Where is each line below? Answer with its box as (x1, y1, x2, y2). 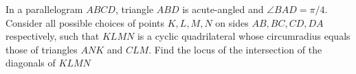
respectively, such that (5, 29, 100, 43)
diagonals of (5, 56, 56, 70)
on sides (215, 15, 249, 29)
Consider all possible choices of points (5, 15, 165, 29)
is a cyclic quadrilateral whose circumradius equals (137, 29, 351, 43)
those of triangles (5, 42, 78, 56)
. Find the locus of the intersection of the (148, 42, 322, 56)
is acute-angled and (182, 2, 264, 16)
